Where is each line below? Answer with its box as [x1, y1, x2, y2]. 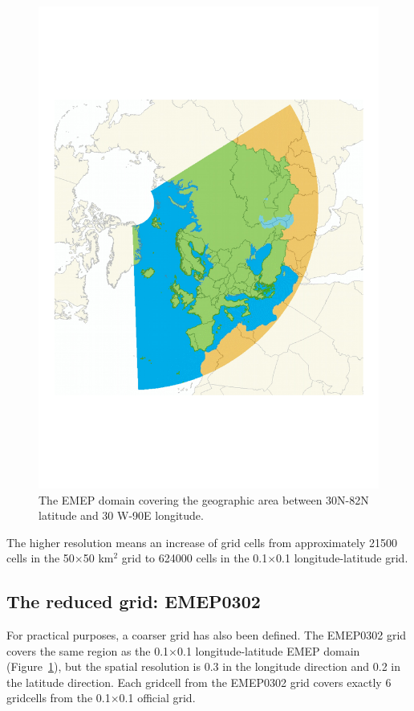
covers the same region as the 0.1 [6, 642, 169, 659]
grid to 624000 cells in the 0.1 [121, 550, 268, 566]
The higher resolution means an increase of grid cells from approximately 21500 [6, 533, 398, 550]
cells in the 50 [6, 550, 75, 566]
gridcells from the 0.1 [6, 689, 111, 706]
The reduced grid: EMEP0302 [6, 589, 261, 614]
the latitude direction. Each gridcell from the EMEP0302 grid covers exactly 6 [6, 673, 392, 690]
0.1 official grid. [119, 689, 196, 706]
